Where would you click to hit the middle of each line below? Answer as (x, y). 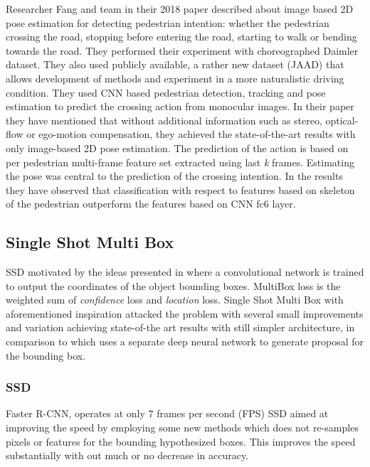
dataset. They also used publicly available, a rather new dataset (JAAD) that (175, 64)
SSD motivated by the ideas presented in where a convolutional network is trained (185, 272)
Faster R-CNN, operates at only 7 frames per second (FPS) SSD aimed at (167, 413)
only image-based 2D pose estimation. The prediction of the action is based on (177, 147)
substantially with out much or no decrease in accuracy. (127, 455)
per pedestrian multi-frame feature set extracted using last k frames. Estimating (180, 162)
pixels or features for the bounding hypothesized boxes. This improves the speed (181, 441)
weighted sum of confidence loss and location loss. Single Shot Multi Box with (175, 300)
